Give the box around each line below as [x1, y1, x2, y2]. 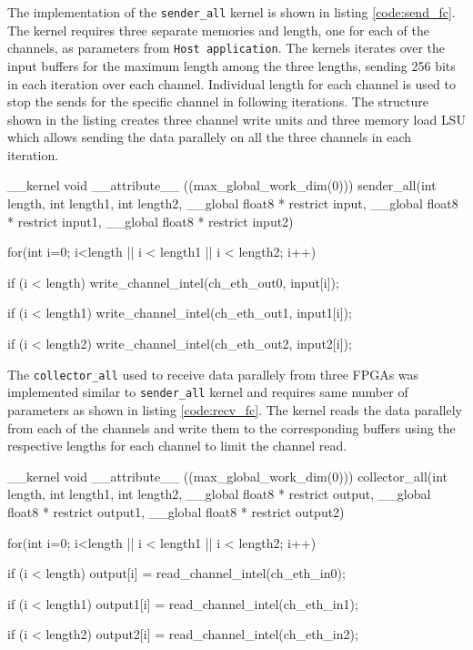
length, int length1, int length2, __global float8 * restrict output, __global [7, 484, 431, 503]
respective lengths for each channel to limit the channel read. [7, 436, 347, 455]
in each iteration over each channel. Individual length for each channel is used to [7, 74, 456, 93]
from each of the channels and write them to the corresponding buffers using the [7, 418, 456, 437]
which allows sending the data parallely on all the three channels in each [7, 127, 412, 147]
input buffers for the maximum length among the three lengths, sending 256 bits [7, 56, 456, 75]
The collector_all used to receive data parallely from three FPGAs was [7, 364, 419, 383]
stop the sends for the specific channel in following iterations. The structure [7, 92, 429, 111]
